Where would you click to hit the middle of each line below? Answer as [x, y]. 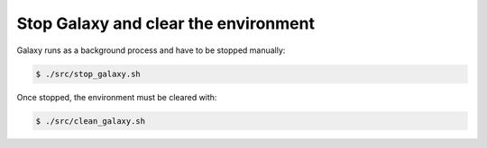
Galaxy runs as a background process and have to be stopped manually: [151, 50]
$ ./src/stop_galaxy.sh [88, 74]
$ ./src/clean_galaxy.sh [91, 121]
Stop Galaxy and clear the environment [166, 23]
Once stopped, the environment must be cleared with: [117, 97]
